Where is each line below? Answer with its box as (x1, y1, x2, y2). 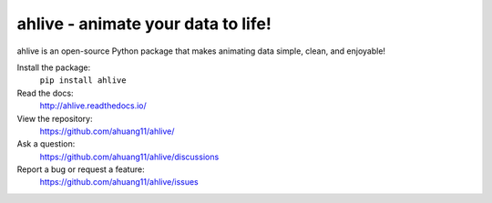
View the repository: (16, 113, 93, 124)
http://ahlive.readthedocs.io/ (39, 100, 148, 111)
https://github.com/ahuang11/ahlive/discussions (39, 151, 220, 162)
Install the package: (16, 62, 91, 73)
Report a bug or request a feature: (16, 164, 145, 175)
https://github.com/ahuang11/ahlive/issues (39, 177, 200, 188)
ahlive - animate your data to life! (16, 14, 272, 34)
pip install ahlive (39, 76, 127, 86)
